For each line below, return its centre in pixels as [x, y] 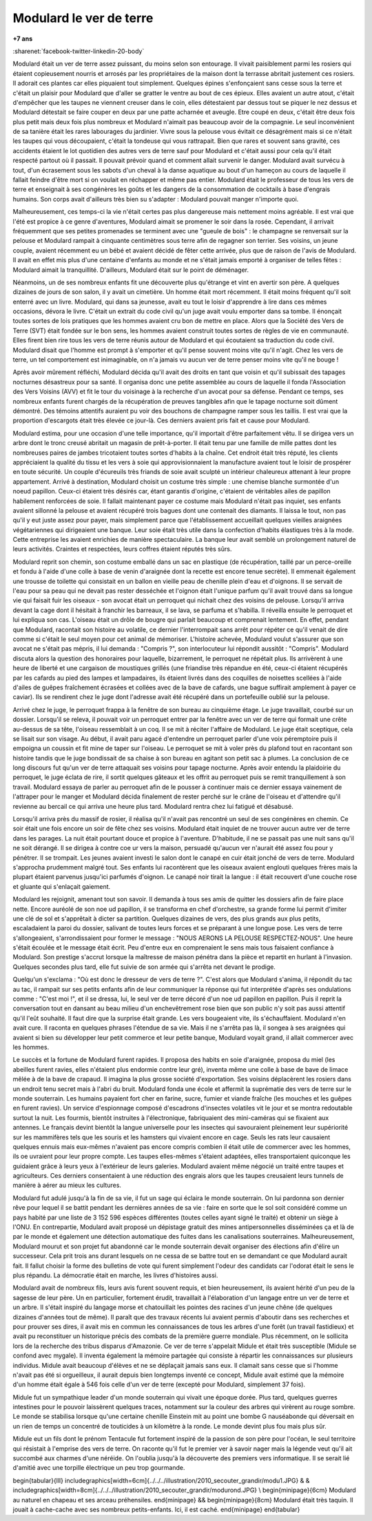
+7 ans [23, 39]
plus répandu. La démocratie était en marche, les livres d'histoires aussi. [115, 1275]
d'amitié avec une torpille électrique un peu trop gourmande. [99, 1468]
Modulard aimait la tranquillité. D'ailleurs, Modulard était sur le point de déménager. [131, 270]
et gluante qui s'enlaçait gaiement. [62, 886]
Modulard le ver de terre [83, 18]
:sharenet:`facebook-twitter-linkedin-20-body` [79, 51]
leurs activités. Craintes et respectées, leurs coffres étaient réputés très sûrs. [122, 549]
